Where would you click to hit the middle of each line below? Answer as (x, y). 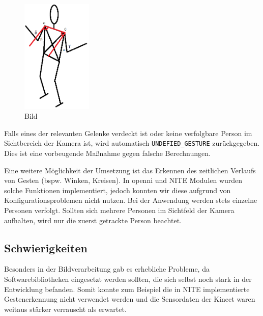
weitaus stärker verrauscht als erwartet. (65, 309)
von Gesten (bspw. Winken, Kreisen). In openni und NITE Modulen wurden (123, 180)
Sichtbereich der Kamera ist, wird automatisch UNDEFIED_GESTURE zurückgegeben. (132, 143)
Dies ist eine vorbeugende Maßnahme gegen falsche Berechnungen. (107, 153)
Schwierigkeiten (46, 247)
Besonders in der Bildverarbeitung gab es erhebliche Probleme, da (107, 269)
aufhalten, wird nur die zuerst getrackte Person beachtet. (93, 220)
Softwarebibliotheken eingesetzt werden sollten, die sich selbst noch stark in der (128, 279)
